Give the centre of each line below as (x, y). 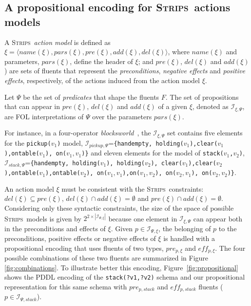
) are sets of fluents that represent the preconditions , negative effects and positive (125, 71)
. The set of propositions (202, 97)
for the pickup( (28, 142)
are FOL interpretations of (44, 116)
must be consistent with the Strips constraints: (133, 188)
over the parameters (122, 116)
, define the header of (101, 61)
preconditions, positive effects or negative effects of (80, 238)
